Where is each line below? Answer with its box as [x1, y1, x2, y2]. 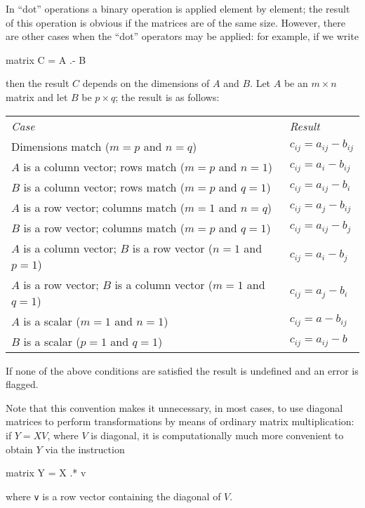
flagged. [6, 377, 39, 392]
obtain [6, 441, 33, 456]
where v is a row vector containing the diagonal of [6, 488, 221, 503]
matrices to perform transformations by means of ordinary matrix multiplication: [6, 414, 354, 429]
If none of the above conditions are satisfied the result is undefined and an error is [6, 363, 359, 377]
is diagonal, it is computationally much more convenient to [91, 427, 344, 442]
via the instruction [45, 441, 125, 456]
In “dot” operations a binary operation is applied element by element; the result [6, 1, 350, 15]
